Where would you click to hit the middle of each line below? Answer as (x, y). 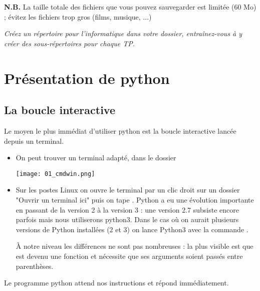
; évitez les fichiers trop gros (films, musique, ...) (78, 16)
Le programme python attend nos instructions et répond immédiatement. (116, 283)
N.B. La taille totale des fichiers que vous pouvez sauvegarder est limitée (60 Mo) (130, 7)
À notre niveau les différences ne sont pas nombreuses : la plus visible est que (135, 246)
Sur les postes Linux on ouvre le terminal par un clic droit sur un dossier (128, 190)
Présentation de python (87, 78)
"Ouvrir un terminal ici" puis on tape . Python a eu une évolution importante (135, 199)
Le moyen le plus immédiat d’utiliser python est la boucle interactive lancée (120, 130)
